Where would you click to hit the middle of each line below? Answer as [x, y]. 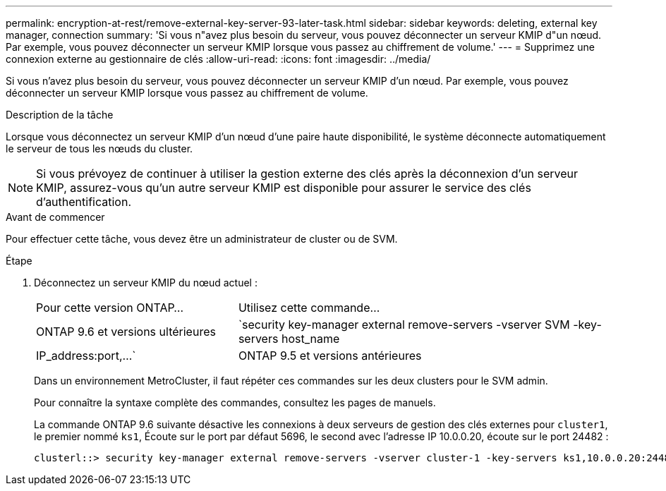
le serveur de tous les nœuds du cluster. [99, 148]
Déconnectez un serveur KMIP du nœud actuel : [146, 283]
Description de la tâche [60, 115]
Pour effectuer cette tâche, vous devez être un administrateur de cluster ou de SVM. [202, 239]
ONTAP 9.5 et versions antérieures [330, 356]
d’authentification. [84, 202]
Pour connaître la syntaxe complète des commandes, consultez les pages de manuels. [235, 402]
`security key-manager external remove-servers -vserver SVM [404, 325]
